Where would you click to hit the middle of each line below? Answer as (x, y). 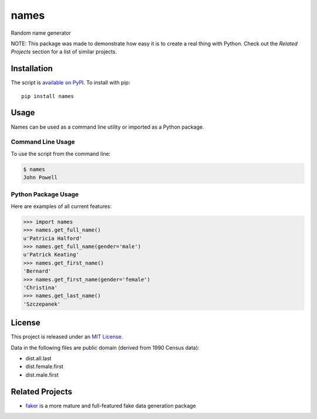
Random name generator (41, 33)
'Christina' (41, 287)
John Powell (41, 177)
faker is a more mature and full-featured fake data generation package (111, 405)
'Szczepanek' (42, 304)
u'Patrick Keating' (51, 255)
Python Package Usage (45, 195)
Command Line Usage (43, 142)
